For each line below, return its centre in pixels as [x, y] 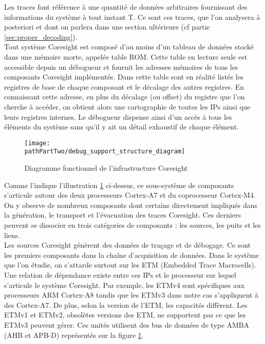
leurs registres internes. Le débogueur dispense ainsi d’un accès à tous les [118, 116]
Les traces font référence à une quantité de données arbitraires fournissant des [126, 7]
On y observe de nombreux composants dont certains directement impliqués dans [131, 205]
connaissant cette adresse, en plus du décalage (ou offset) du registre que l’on [125, 97]
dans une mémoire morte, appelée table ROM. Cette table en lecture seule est [126, 56]
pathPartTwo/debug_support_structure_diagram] [105, 152]
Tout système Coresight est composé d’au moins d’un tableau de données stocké [129, 47]
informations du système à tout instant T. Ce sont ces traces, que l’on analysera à [132, 17]
